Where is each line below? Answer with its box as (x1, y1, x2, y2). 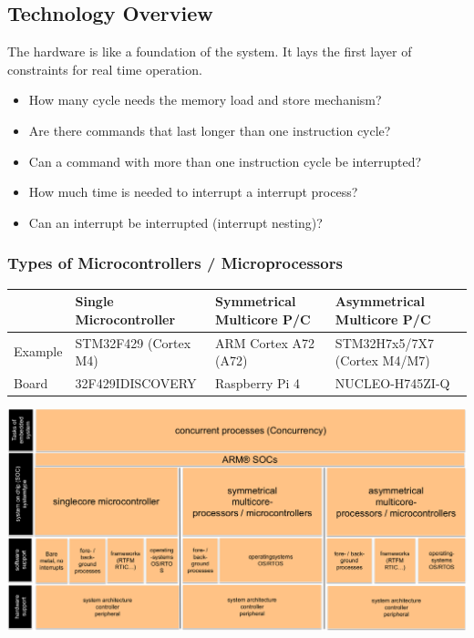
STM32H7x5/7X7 (335, 333, 434, 352)
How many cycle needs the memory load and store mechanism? (28, 90, 382, 109)
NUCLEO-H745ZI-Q (335, 373, 450, 392)
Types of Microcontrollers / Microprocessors (7, 252, 343, 274)
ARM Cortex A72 (214, 333, 315, 352)
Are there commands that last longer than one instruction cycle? (28, 120, 391, 139)
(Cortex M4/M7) (335, 351, 430, 370)
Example (14, 342, 63, 361)
